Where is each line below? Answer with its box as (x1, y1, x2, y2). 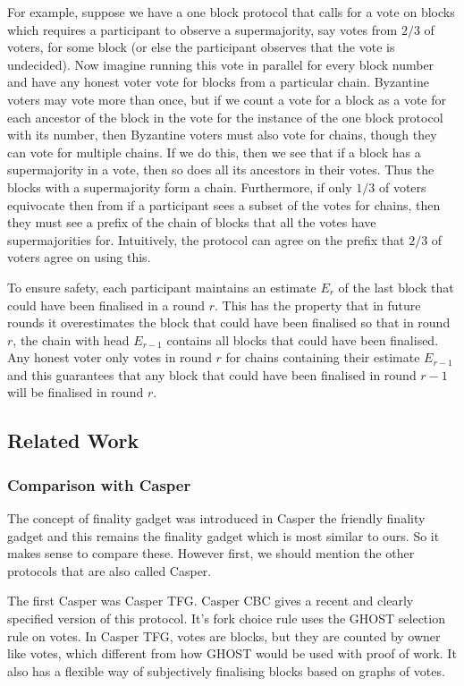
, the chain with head (13, 330, 130, 349)
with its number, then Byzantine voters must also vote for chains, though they (7, 125, 437, 144)
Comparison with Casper (7, 473, 191, 495)
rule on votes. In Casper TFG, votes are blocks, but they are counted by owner (7, 626, 441, 645)
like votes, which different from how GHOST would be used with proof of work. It (7, 644, 457, 663)
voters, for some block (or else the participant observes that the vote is (7, 38, 395, 56)
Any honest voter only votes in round (7, 348, 212, 367)
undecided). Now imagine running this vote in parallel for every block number (7, 55, 434, 73)
